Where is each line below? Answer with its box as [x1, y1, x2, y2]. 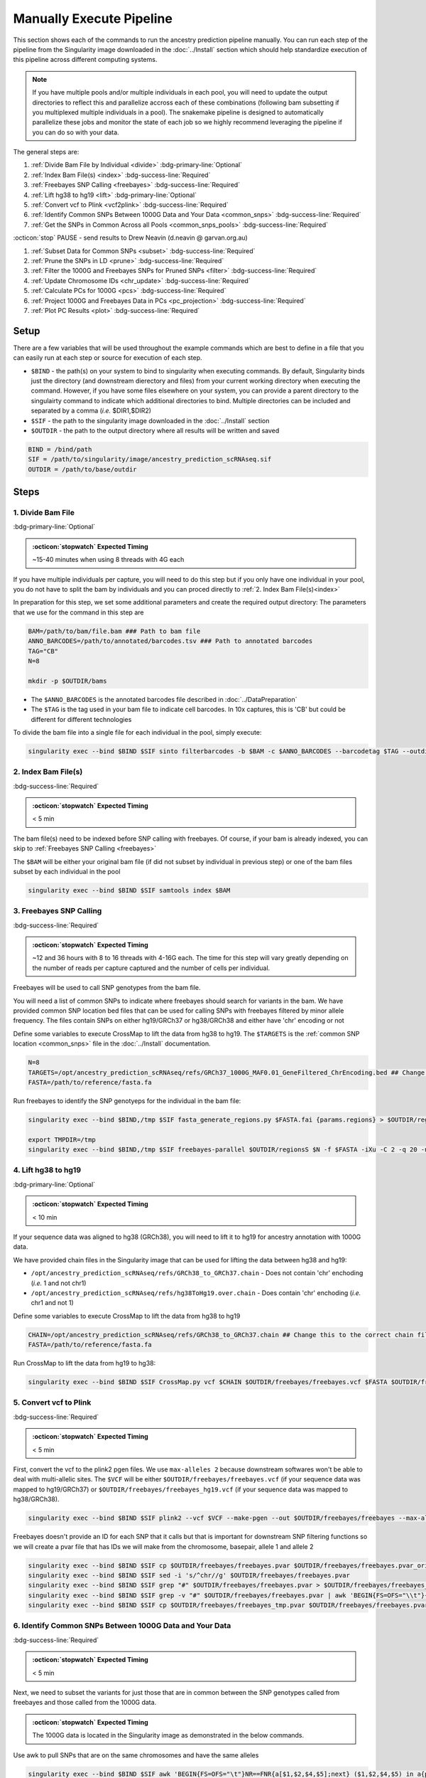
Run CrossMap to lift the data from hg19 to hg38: [13, 1359, 156, 1368]
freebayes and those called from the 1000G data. [13, 1698, 157, 1707]
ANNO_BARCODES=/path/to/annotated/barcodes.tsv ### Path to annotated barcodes [28, 637, 313, 645]
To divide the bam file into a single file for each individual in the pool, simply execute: [13, 728, 262, 736]
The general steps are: [13, 148, 80, 156]
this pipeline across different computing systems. [13, 55, 158, 64]
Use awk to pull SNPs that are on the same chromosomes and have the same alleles [13, 1750, 259, 1760]
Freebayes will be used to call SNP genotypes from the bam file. [13, 984, 202, 992]
